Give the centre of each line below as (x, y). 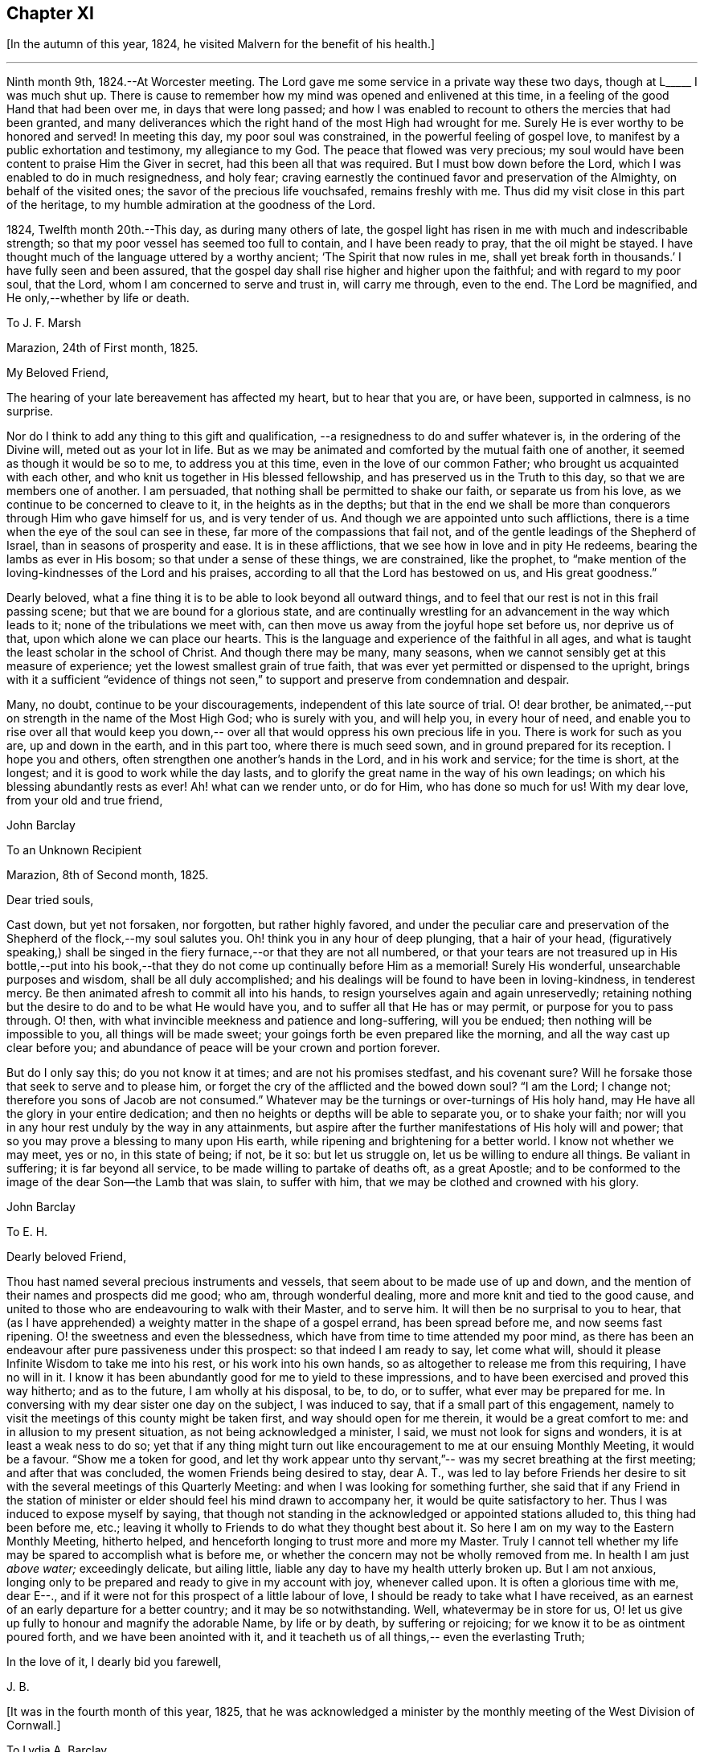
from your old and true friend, (85, 800)
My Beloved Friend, (58, 373)
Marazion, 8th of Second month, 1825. (108, 875)
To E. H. (27, 1232)
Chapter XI (50, 13)
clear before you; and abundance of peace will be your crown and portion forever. (223, 1048)
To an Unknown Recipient (74, 850)
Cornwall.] (34, 1725)
